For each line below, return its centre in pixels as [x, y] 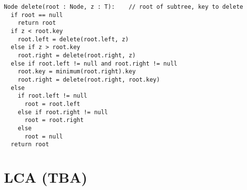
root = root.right [54, 120]
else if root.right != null [63, 112]
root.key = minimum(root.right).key [77, 72]
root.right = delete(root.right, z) [77, 55]
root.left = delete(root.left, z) [73, 39]
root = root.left [52, 104]
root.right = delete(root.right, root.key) [89, 79]
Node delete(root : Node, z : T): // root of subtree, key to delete [123, 7]
